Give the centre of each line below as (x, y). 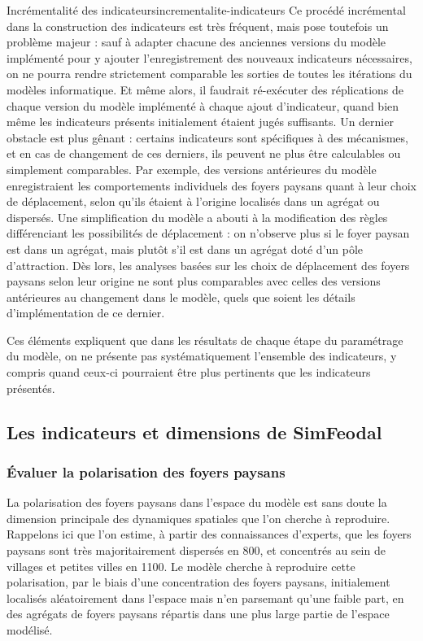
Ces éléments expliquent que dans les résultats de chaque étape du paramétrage (205, 340)
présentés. (31, 388)
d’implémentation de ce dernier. (86, 313)
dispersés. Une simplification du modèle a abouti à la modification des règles (197, 217)
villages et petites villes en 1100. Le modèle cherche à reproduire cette (181, 566)
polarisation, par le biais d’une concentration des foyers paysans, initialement (198, 582)
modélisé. (30, 630)
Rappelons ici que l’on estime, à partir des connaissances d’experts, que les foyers (209, 534)
